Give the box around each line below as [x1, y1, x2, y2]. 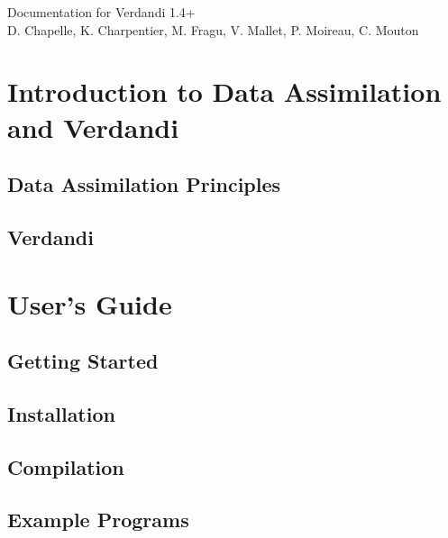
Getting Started [7, 347, 159, 375]
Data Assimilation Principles [7, 170, 281, 198]
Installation [7, 399, 115, 427]
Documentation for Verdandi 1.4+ [7, 3, 196, 21]
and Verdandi [7, 108, 179, 145]
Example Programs [7, 506, 189, 533]
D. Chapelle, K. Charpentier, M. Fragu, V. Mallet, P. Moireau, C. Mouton [7, 20, 419, 39]
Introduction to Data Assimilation [7, 73, 442, 110]
